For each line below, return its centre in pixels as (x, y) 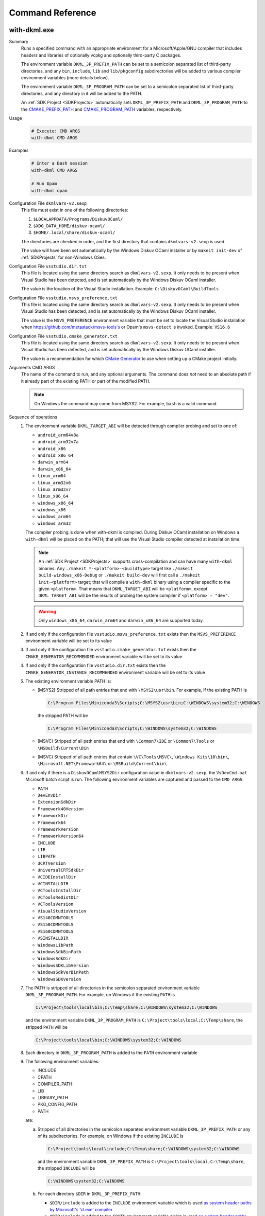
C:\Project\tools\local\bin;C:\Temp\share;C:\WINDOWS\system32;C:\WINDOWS (127, 1008)
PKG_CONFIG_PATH (58, 1105)
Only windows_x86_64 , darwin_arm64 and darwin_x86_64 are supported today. (121, 621)
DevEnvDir (49, 795)
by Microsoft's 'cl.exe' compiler (81, 1210)
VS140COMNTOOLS (56, 918)
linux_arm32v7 (54, 489)
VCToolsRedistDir (58, 897)
